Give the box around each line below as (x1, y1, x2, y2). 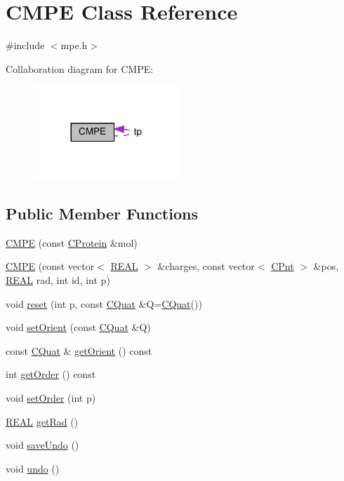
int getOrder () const (6, 367, 96, 381)
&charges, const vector (157, 259, 255, 273)
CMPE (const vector (6, 259, 95, 273)
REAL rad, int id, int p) (6, 273, 110, 287)
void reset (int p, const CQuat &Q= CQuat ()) (6, 296, 202, 311)
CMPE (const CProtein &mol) (6, 235, 138, 250)
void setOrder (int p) (6, 391, 96, 405)
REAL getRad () (6, 414, 79, 428)
